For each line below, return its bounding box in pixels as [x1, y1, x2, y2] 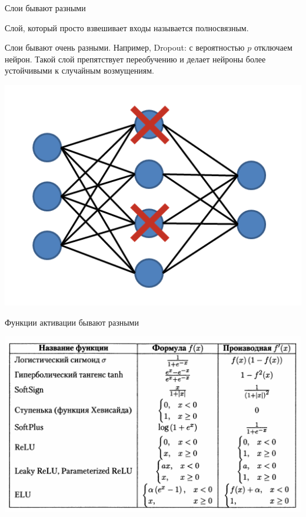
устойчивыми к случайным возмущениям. [5, 64, 154, 77]
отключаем [254, 41, 292, 54]
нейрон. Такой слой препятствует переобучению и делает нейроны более [5, 52, 266, 65]
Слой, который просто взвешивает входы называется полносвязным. [5, 21, 249, 34]
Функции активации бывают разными [5, 316, 139, 328]
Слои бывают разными [5, 2, 86, 14]
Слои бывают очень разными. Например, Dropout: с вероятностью [5, 41, 245, 54]
